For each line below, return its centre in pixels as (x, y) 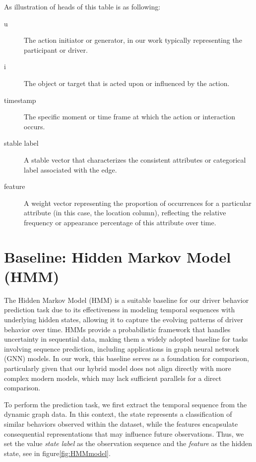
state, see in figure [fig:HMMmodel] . (57, 453)
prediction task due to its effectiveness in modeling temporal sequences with (120, 310)
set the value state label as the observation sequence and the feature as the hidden (128, 443)
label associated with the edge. (70, 169)
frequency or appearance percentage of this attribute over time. (120, 222)
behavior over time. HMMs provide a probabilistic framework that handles (117, 329)
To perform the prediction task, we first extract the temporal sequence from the (126, 404)
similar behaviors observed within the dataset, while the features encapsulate (121, 423)
